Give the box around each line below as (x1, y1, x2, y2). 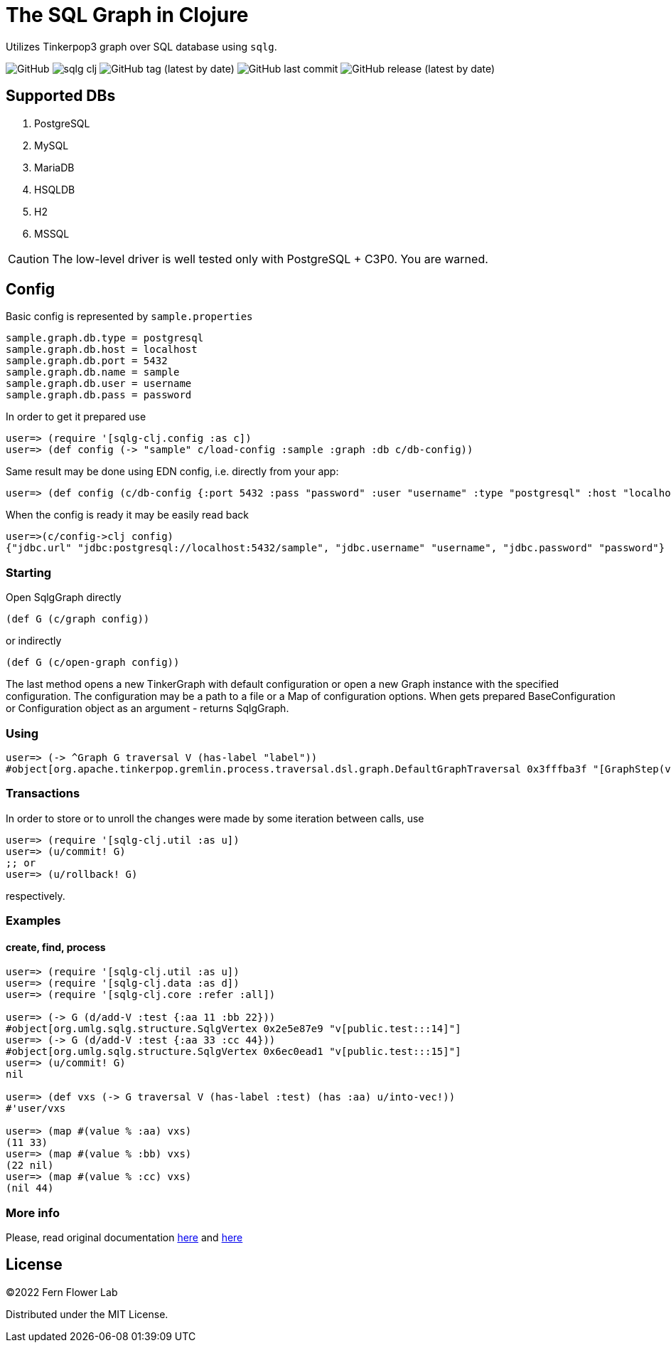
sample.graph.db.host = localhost (6, 344, 198, 356)
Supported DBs (6, 87, 116, 105)
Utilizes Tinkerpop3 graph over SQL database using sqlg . (6, 40, 277, 53)
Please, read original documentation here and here (6, 1231, 243, 1244)
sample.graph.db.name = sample (6, 366, 180, 378)
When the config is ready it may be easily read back (6, 509, 249, 521)
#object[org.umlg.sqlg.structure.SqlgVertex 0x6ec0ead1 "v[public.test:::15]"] (6, 1046, 461, 1058)
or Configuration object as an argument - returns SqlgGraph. (6, 702, 289, 715)
